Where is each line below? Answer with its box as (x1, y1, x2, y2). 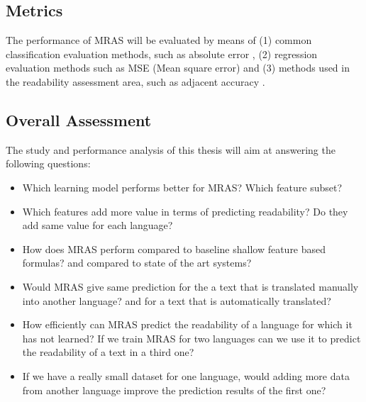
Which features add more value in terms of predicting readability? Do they (22, 203, 348, 218)
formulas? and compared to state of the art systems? (22, 255, 252, 270)
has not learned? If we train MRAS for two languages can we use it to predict (22, 330, 361, 345)
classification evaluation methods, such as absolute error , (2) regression (6, 46, 318, 61)
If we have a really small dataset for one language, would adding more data (22, 368, 350, 383)
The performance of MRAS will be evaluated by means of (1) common (6, 33, 312, 48)
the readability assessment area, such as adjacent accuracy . (6, 74, 265, 89)
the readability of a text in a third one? (22, 345, 194, 359)
